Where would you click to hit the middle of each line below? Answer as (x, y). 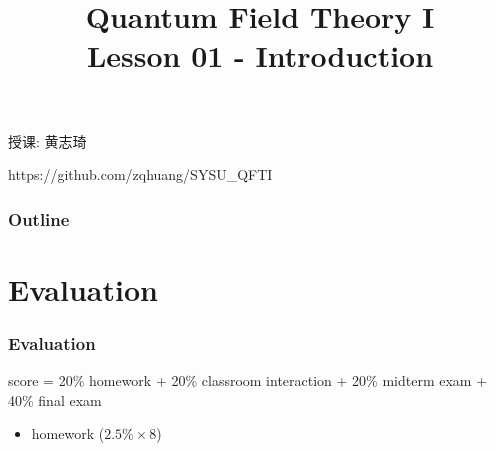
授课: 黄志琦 (47, 140)
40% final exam (55, 399)
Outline (39, 218)
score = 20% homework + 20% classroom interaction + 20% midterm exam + (248, 380)
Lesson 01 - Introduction (260, 55)
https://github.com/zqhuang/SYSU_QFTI (140, 174)
